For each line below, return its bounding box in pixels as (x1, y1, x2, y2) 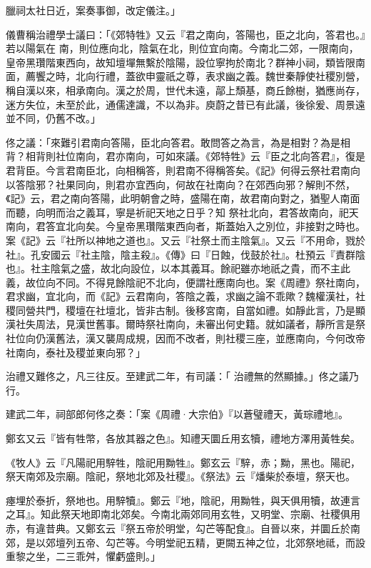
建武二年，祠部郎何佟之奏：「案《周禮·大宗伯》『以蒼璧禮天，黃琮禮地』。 (6, 407, 348, 422)
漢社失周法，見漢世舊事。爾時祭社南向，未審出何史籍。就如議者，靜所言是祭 (6, 317, 365, 332)
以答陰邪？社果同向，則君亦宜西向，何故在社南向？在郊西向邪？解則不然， (6, 176, 355, 191)
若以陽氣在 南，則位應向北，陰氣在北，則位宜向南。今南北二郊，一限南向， (6, 41, 359, 56)
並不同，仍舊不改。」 (6, 111, 101, 126)
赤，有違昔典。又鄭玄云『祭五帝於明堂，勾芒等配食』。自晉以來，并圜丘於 (6, 521, 350, 535)
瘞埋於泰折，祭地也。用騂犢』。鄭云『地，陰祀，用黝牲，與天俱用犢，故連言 (6, 492, 360, 507)
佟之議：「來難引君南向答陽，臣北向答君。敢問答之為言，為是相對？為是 (6, 134, 340, 149)
